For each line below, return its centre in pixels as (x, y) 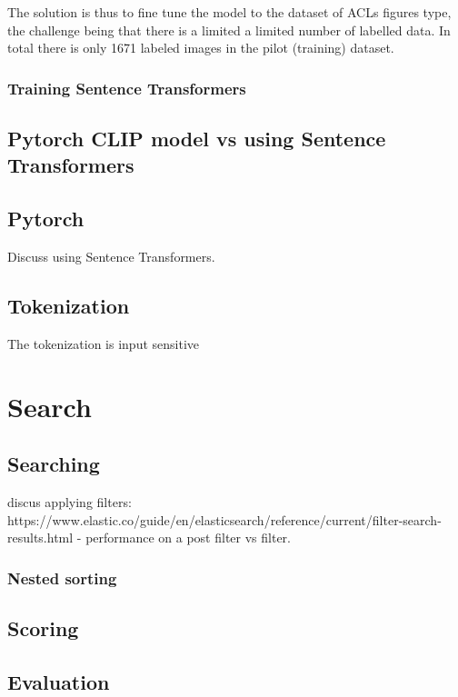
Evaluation (59, 681)
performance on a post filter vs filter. (189, 538)
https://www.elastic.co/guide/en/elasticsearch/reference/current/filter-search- (224, 519)
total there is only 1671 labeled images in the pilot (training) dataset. (201, 48)
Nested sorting (62, 578)
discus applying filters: (70, 501)
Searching (54, 464)
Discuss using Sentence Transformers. (111, 256)
